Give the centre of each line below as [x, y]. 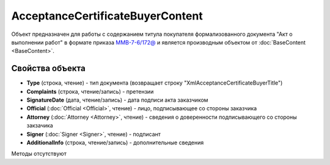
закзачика [40, 125]
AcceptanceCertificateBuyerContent [107, 16]
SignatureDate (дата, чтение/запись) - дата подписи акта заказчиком [117, 100]
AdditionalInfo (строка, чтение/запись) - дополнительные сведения [115, 142]
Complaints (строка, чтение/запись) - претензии [90, 91]
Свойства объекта [48, 68]
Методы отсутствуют [39, 154]
